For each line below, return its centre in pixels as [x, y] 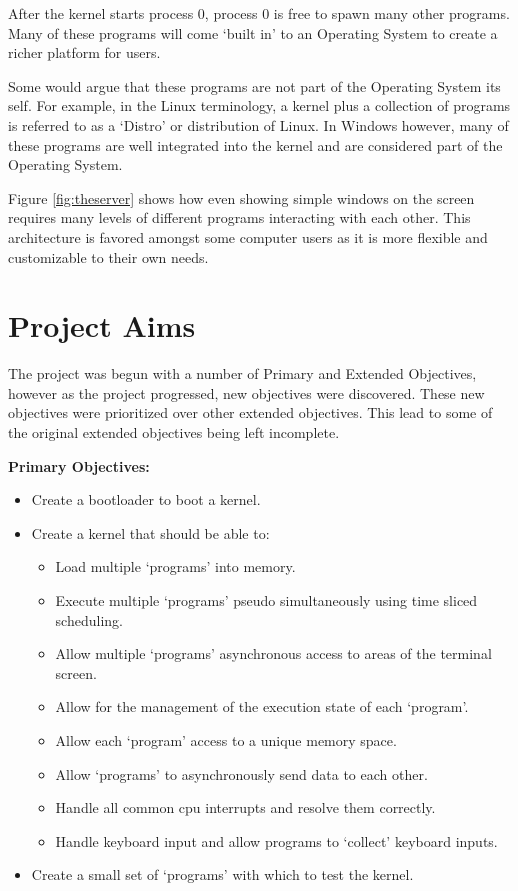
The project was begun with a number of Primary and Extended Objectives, [242, 373]
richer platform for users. [84, 52]
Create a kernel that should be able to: [150, 532]
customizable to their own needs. [108, 256]
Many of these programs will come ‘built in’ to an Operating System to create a [253, 32]
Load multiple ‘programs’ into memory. [175, 566]
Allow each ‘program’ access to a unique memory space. [226, 739]
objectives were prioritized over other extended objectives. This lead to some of [250, 412]
